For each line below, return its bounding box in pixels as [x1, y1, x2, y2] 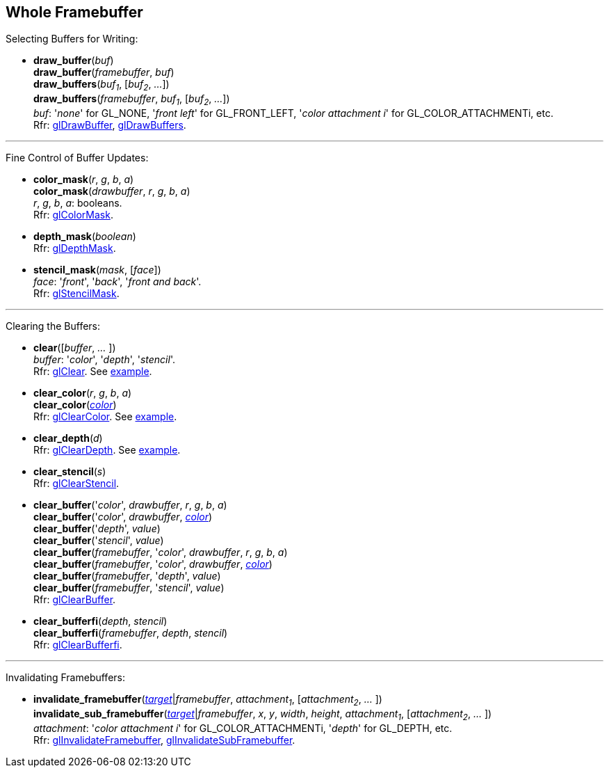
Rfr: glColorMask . [33, 209, 113, 221]
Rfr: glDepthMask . [33, 242, 116, 255]
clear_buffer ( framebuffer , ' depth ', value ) [33, 570, 221, 582]
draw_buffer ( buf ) [33, 54, 114, 67]
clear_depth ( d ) [33, 432, 103, 445]
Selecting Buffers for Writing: [6, 33, 138, 45]
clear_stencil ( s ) [33, 465, 106, 478]
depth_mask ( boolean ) [33, 230, 136, 243]
